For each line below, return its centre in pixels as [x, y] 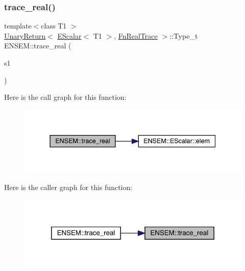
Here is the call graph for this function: [65, 97]
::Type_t [184, 35]
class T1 [54, 26]
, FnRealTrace [136, 35]
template [18, 26]
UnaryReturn [25, 35]
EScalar [69, 35]
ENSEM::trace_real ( [38, 46]
